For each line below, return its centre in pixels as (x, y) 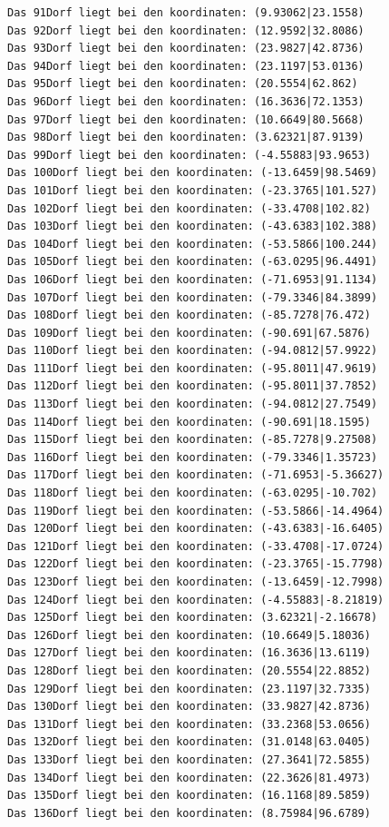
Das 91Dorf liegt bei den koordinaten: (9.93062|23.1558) (186, 13)
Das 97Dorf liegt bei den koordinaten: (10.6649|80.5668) (186, 119)
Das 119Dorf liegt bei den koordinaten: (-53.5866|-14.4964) (196, 511)
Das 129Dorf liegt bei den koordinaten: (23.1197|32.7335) (189, 689)
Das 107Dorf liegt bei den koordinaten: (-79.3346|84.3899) (193, 297)
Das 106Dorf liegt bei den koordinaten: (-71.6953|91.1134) (193, 279)
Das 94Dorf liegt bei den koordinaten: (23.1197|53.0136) (186, 66)
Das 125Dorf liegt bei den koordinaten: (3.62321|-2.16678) (193, 618)
